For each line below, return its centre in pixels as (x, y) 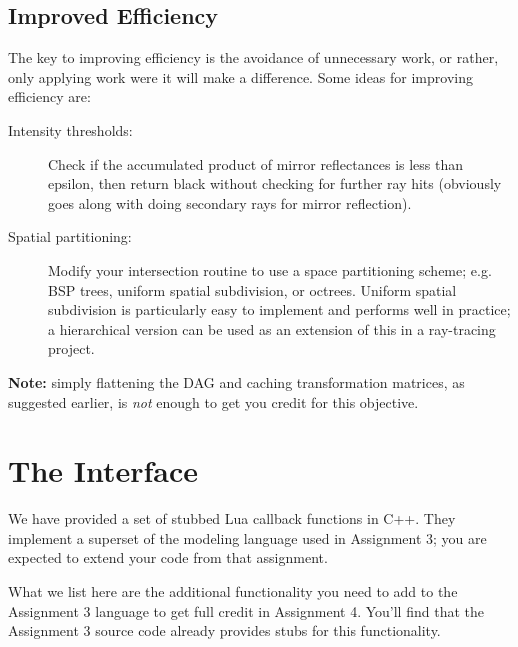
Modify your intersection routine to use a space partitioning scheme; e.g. (270, 269)
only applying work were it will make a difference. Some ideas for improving (240, 76)
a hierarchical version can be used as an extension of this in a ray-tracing (272, 328)
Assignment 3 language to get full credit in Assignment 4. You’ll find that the (246, 610)
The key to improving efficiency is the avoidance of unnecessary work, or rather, (253, 57)
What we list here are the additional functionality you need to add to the (233, 591)
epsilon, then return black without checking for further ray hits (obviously (275, 183)
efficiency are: (49, 96)
